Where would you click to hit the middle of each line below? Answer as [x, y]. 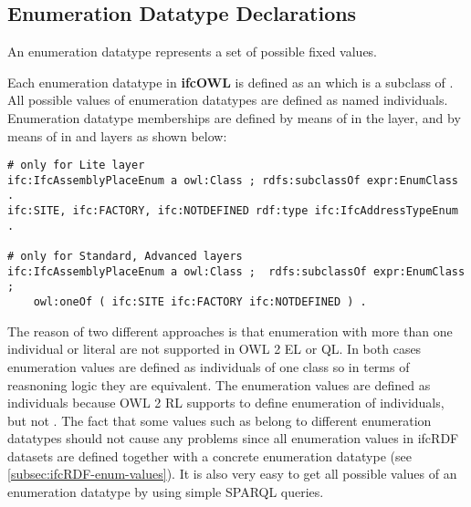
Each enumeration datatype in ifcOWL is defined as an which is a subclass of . [230, 82]
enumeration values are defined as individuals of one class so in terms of [209, 366]
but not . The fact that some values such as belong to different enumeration [220, 420]
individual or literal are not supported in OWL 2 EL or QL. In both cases [215, 349]
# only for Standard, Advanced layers [125, 257]
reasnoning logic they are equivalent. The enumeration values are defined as [219, 384]
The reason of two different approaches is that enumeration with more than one [230, 331]
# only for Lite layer [76, 166]
